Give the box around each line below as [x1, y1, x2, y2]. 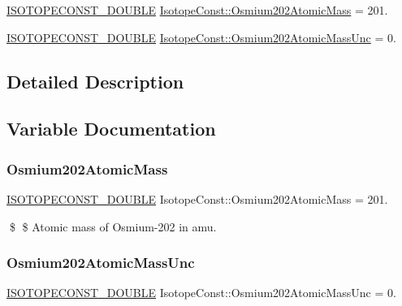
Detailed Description [6, 68, 184, 93]
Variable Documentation [6, 116, 216, 141]
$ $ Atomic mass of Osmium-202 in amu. [9, 218, 217, 235]
